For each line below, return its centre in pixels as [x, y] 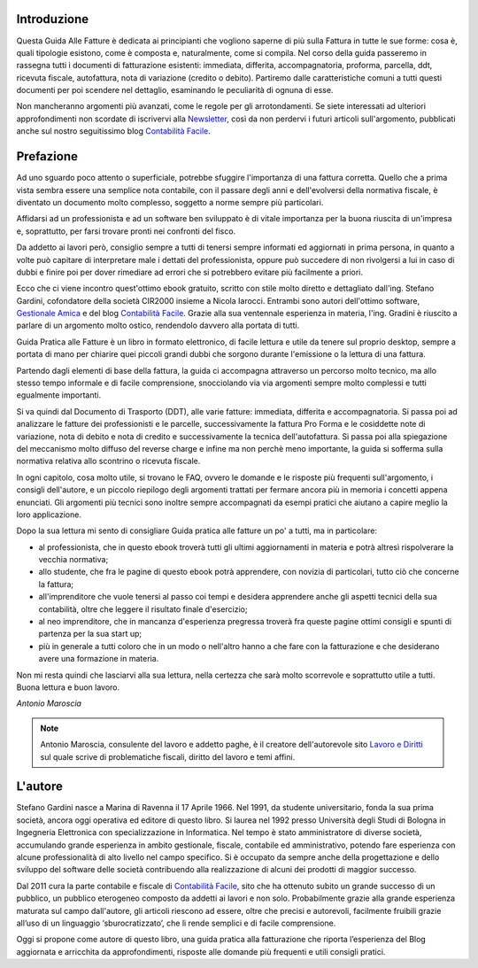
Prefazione [47, 156]
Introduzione [53, 19]
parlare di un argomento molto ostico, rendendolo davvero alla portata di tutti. [158, 325]
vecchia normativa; [73, 560]
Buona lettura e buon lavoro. [68, 687]
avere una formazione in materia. [99, 659]
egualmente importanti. [59, 395]
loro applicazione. [49, 515]
